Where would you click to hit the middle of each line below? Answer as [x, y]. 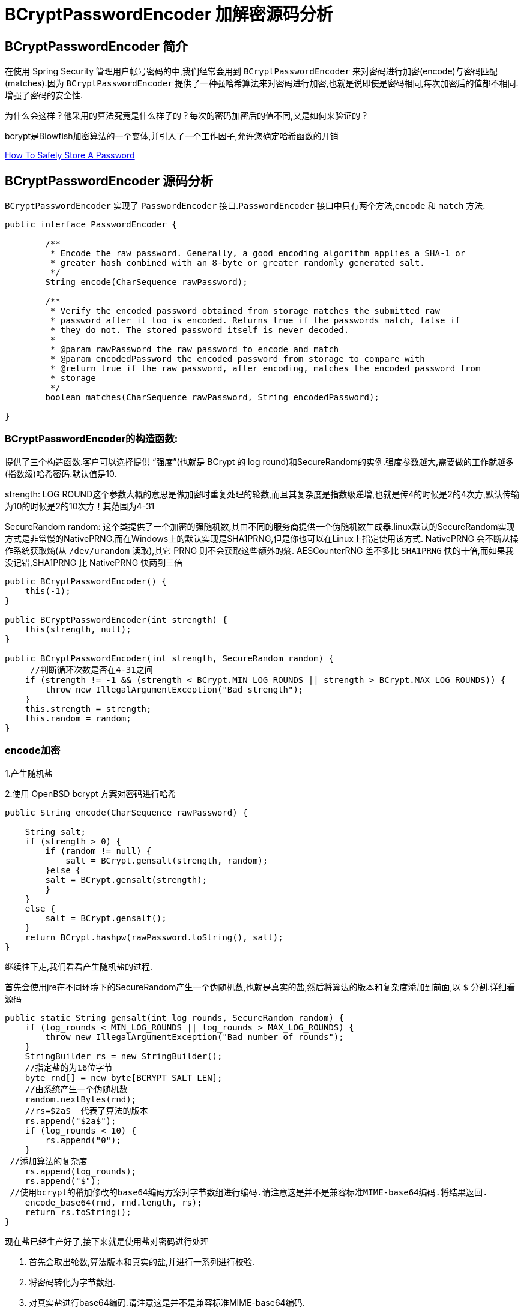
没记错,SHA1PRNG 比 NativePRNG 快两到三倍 [94, 562]
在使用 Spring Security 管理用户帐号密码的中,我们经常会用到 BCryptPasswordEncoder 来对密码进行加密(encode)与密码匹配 [251, 71]
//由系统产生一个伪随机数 [76, 1089]
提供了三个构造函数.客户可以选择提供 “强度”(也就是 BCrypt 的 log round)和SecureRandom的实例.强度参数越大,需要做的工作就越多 [260, 461]
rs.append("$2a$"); [71, 1121]
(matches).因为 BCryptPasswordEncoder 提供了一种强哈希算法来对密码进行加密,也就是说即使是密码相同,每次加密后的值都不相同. [262, 83]
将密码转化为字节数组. [72, 1282]
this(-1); [48, 591]
